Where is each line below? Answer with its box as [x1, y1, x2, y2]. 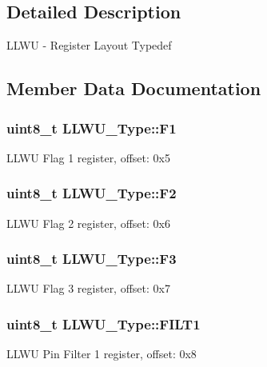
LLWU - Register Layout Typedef [6, 37, 172, 54]
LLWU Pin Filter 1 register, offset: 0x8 [6, 345, 197, 362]
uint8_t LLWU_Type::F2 [6, 183, 177, 203]
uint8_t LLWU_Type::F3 [6, 249, 177, 269]
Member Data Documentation [6, 76, 261, 101]
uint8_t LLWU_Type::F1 [6, 118, 177, 138]
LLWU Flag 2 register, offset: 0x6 [6, 214, 170, 231]
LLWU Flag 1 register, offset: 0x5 [6, 149, 170, 166]
